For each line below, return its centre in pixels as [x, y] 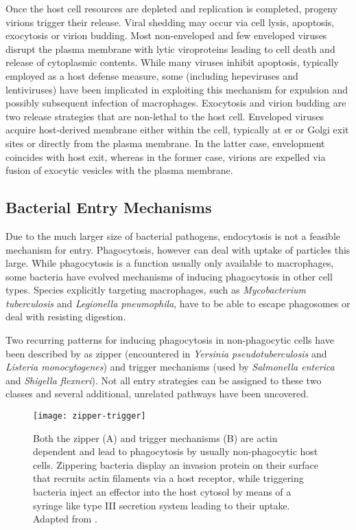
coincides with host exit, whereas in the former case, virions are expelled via [166, 156]
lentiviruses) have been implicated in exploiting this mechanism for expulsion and [177, 89]
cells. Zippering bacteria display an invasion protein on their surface [176, 464]
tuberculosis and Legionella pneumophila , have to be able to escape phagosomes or [178, 303]
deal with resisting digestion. [66, 317]
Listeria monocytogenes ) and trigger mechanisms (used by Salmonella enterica [170, 367]
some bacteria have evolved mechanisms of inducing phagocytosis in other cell [169, 276]
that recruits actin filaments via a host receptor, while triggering [168, 478]
